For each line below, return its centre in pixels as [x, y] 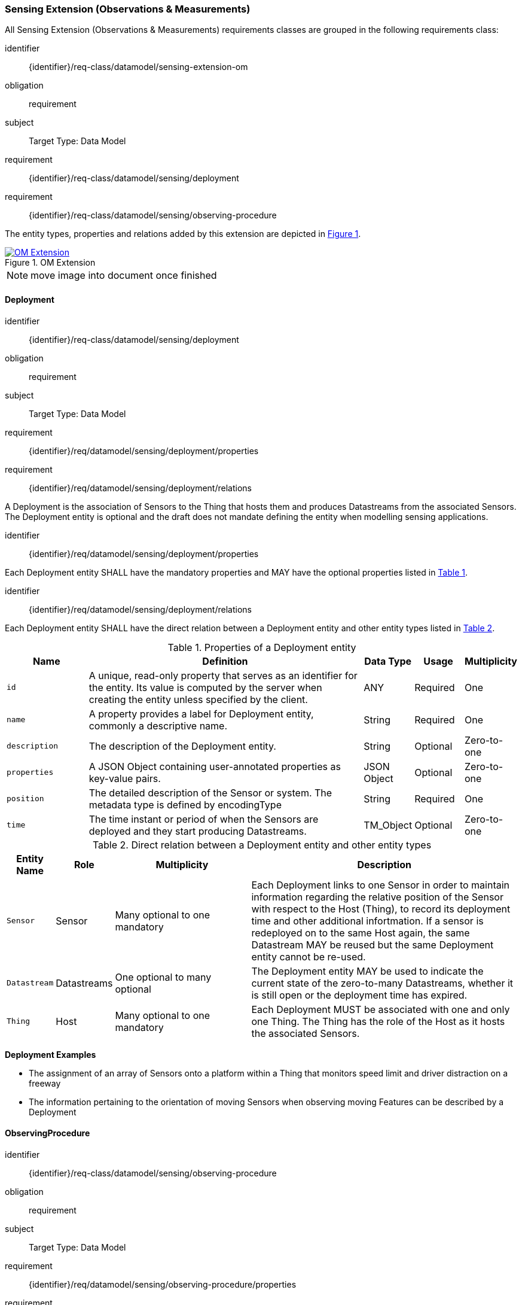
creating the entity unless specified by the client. [198, 699]
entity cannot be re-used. [309, 956]
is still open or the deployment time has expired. [359, 995]
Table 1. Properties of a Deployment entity [262, 647]
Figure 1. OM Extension [50, 263]
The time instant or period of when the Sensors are [204, 819]
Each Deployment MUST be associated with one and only [381, 1009]
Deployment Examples [51, 1054]
